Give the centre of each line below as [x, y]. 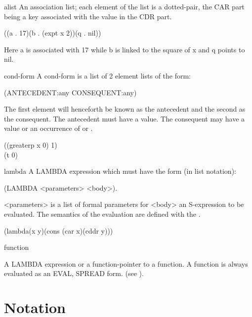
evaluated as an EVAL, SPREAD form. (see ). [74, 273]
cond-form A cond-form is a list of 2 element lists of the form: [98, 75]
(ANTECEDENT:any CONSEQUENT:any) [70, 92]
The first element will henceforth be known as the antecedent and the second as [125, 109]
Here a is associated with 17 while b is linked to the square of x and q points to [125, 49]
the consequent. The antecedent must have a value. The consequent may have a [125, 118]
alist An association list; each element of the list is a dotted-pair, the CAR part [124, 6]
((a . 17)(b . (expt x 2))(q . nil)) [53, 33]
